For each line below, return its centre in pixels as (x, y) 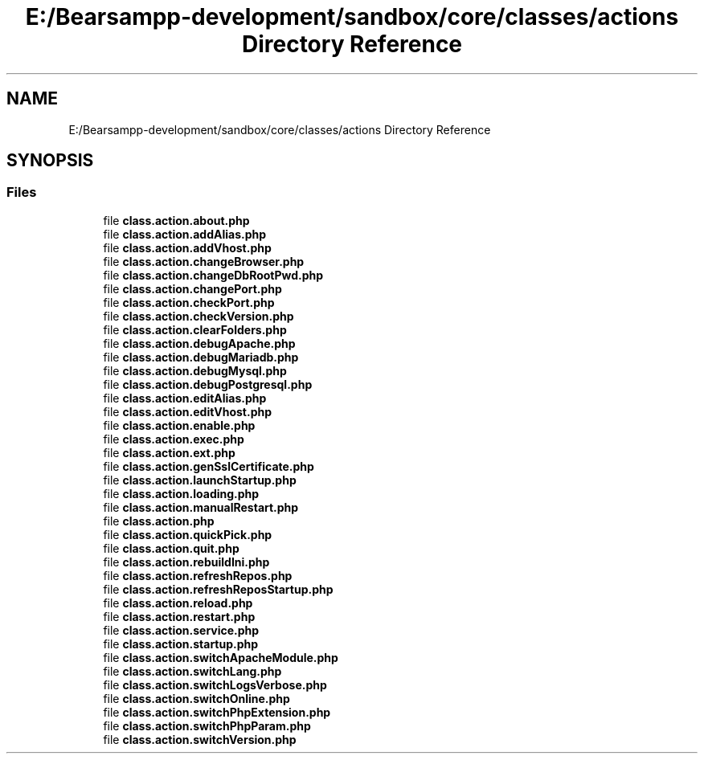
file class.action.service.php (181, 630)
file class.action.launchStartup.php (200, 480)
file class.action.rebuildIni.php (186, 562)
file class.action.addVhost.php (187, 247)
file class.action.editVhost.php (188, 411)
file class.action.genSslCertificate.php (209, 466)
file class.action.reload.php (178, 603)
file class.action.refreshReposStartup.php (218, 589)
